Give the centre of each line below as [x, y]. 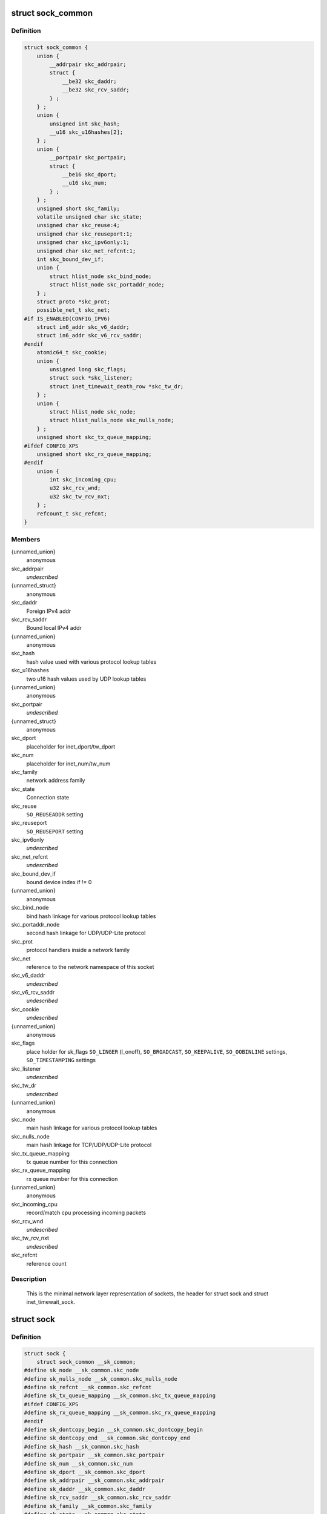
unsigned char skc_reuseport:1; [85, 234]
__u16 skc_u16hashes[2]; [86, 132]
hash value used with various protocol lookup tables [91, 662]
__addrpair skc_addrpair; [88, 64]
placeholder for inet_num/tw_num [68, 764]
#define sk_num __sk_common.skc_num [78, 1463]
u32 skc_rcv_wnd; [75, 488]
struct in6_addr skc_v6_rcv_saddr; [89, 336]
